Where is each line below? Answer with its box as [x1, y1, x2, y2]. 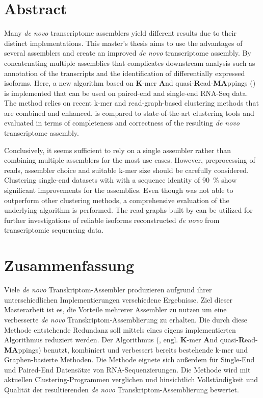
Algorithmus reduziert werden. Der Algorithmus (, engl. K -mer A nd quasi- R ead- [4, 334, 258, 345]
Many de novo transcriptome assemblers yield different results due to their [4, 28, 236, 38]
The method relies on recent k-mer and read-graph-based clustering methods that [4, 97, 259, 108]
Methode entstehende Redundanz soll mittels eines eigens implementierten [4, 324, 236, 335]
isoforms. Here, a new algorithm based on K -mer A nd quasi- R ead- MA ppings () [4, 78, 256, 88]
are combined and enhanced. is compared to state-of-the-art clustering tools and [4, 107, 254, 118]
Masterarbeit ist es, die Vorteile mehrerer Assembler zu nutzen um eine [4, 304, 227, 315]
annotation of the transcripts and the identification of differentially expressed [4, 67, 245, 78]
